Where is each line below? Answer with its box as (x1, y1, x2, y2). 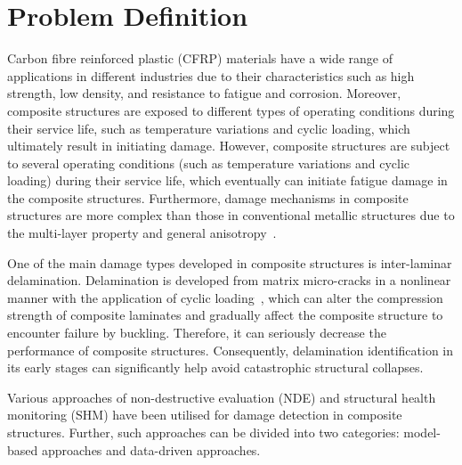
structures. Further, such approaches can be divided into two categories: (7, 423, 400, 441)
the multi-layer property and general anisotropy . (7, 224, 277, 242)
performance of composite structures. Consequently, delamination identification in (7, 340, 454, 359)
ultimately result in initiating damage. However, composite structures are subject (7, 136, 450, 155)
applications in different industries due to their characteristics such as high (7, 66, 415, 85)
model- (403, 423, 441, 441)
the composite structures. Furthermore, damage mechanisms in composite (7, 188, 409, 207)
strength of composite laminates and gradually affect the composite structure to (7, 306, 443, 324)
